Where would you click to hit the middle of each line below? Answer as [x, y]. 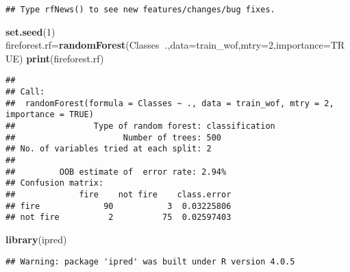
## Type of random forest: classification [140, 126]
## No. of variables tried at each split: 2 [109, 149]
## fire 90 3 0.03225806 [118, 206]
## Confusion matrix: [55, 183]
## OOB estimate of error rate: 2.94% [116, 172]
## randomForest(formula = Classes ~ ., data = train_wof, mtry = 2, [170, 103]
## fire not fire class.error [118, 195]
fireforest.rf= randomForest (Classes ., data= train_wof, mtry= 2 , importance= [168, 45]
